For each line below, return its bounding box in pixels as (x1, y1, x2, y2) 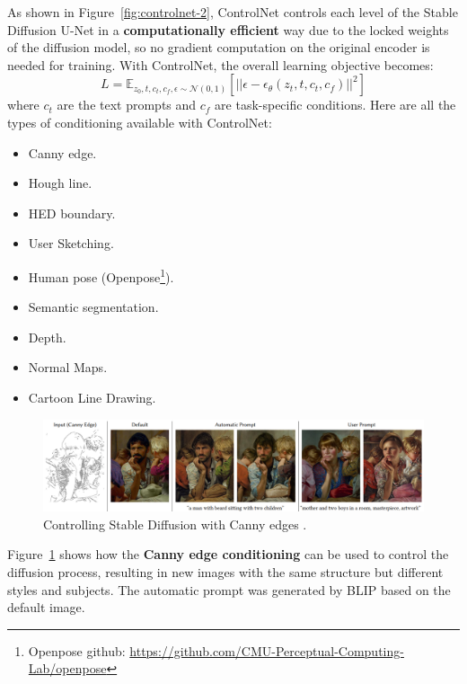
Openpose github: (28, 641, 126, 660)
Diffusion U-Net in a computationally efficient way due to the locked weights (7, 20, 449, 39)
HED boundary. (28, 203, 116, 222)
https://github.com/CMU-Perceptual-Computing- (129, 641, 404, 660)
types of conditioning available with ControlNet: (7, 112, 272, 131)
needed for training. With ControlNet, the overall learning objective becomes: (7, 55, 434, 74)
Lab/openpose (28, 659, 107, 678)
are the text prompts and (57, 95, 197, 114)
